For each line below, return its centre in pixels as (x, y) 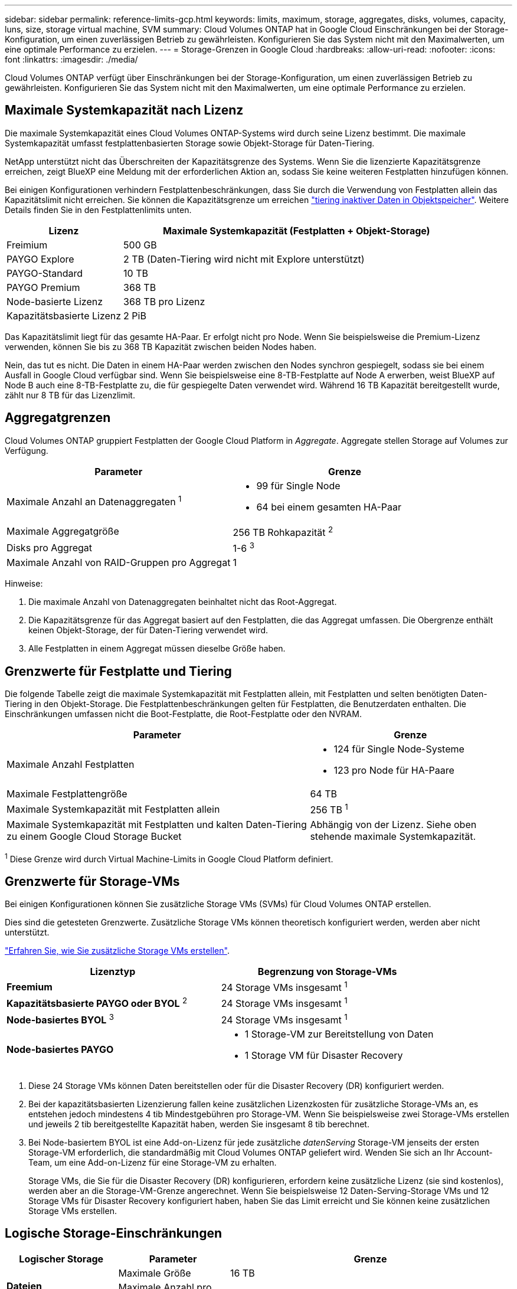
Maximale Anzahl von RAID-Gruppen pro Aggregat (119, 563)
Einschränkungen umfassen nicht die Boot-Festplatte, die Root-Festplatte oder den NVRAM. (183, 714)
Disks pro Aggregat (50, 547)
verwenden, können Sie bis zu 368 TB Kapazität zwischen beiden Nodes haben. (161, 346)
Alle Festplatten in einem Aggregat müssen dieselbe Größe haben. (157, 649)
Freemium (30, 987)
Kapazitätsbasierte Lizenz (64, 315)
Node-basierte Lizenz (55, 301)
